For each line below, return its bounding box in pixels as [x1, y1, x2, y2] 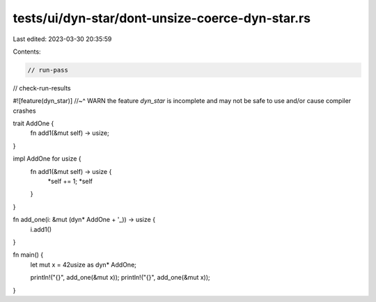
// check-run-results [13, 84, 71, 92]
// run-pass [27, 66, 69, 74]
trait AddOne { [13, 119, 54, 128]
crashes [13, 106, 36, 115]
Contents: [13, 47, 41, 56]
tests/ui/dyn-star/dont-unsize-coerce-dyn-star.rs [13, 10, 311, 26]
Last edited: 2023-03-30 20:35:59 [13, 35, 112, 43]
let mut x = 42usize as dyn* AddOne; [30, 260, 137, 269]
